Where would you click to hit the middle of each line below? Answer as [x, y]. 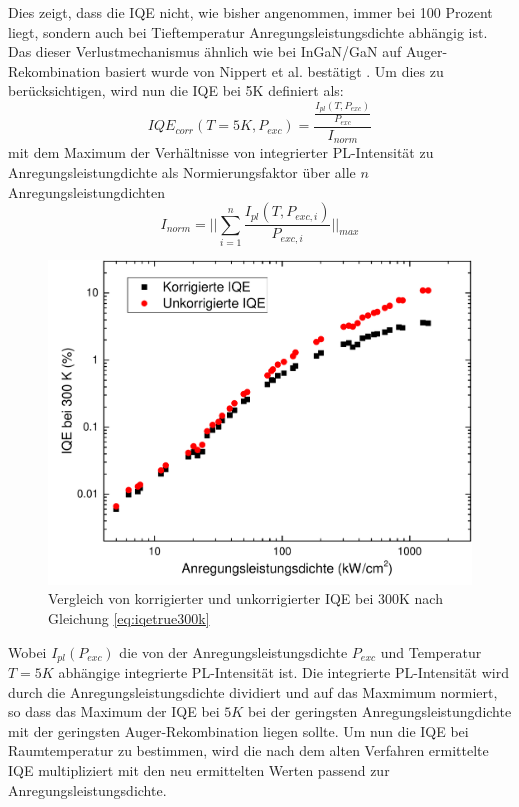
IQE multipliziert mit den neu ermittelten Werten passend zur [199, 770]
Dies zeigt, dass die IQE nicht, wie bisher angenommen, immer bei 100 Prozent [250, 12]
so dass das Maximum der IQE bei [114, 711]
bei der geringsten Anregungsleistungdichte [379, 711]
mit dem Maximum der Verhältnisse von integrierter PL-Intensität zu [221, 152]
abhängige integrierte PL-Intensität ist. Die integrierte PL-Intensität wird [283, 672]
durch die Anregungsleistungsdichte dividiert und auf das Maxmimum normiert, [253, 691]
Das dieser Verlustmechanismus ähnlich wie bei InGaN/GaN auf [205, 51]
